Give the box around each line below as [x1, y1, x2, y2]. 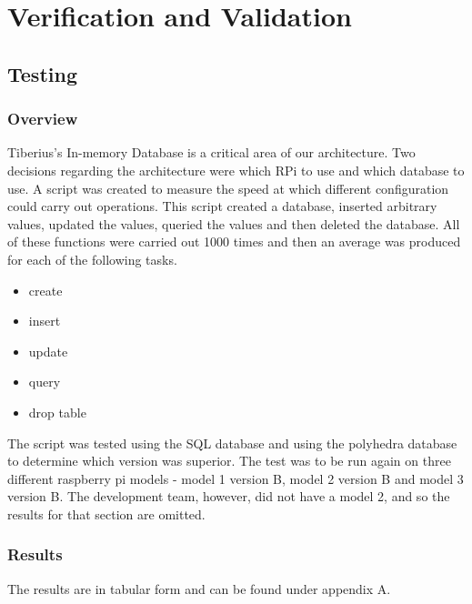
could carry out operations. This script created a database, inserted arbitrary [7, 196, 437, 216]
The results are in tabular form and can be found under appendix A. [7, 579, 391, 598]
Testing [7, 59, 77, 87]
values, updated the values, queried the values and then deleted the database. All [7, 214, 460, 233]
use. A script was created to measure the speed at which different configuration [7, 178, 449, 197]
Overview [7, 107, 78, 130]
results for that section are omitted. [7, 504, 206, 523]
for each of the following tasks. [7, 249, 177, 268]
